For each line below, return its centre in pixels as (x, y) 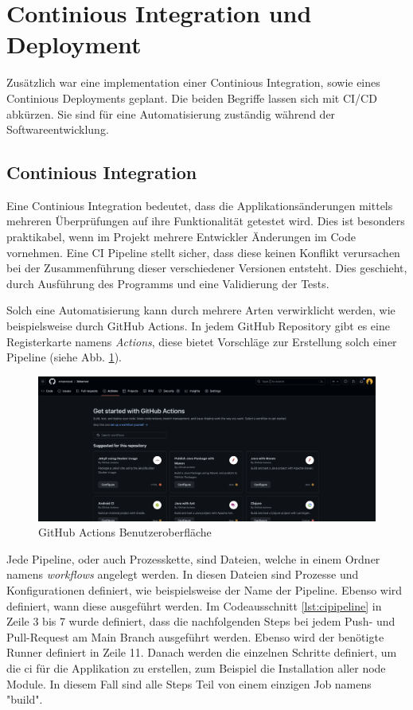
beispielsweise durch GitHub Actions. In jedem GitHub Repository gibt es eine (198, 326)
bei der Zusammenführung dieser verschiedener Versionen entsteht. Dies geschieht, (207, 268)
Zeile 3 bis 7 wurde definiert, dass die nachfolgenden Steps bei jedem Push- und (201, 621)
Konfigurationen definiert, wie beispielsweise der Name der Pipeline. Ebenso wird (205, 589)
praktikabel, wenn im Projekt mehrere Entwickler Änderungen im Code (181, 237)
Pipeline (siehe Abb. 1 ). (64, 357)
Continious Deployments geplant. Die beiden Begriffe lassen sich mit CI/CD (192, 98)
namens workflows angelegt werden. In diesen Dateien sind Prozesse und (183, 574)
